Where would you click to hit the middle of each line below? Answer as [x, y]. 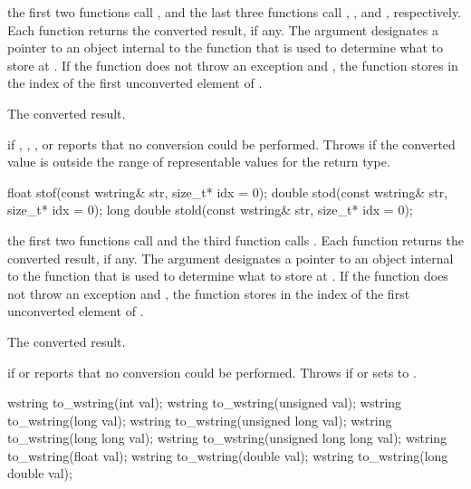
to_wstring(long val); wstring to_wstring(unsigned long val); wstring [200, 420]
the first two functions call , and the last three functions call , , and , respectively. [235, 12]
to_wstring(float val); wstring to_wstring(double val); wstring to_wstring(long [228, 455]
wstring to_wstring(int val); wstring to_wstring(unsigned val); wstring [205, 403]
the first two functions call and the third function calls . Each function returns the [235, 240]
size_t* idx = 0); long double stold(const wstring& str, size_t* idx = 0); [210, 210]
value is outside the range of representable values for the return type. [199, 162]
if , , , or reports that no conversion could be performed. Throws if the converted [231, 144]
